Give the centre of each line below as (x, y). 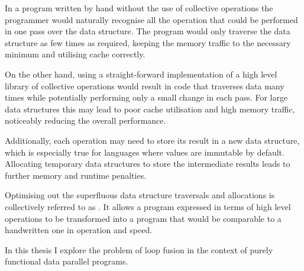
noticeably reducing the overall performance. (85, 120)
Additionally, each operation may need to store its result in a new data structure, (152, 140)
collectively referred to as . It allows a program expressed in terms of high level (148, 206)
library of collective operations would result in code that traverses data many (145, 86)
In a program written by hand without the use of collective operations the (139, 8)
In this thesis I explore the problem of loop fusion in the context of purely (139, 249)
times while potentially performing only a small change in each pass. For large (146, 97)
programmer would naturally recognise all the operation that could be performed (151, 19)
